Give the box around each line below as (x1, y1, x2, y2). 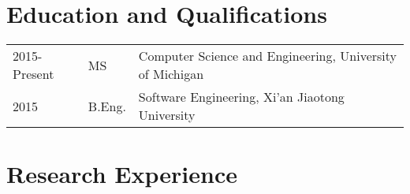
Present (13, 65, 54, 84)
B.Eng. (88, 96, 126, 115)
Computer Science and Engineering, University (138, 47, 397, 65)
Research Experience (6, 158, 237, 190)
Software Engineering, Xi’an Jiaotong (138, 88, 345, 106)
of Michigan (138, 65, 204, 84)
